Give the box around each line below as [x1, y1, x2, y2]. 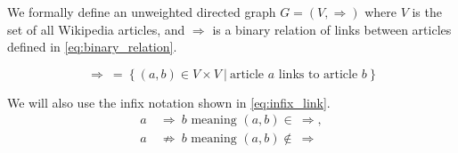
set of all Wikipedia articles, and [7, 20, 185, 38]
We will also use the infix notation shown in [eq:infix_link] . [7, 93, 331, 111]
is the [412, 3, 442, 20]
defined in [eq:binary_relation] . [7, 37, 177, 56]
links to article [278, 68, 358, 81]
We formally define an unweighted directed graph [7, 3, 276, 20]
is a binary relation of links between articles [212, 20, 452, 38]
